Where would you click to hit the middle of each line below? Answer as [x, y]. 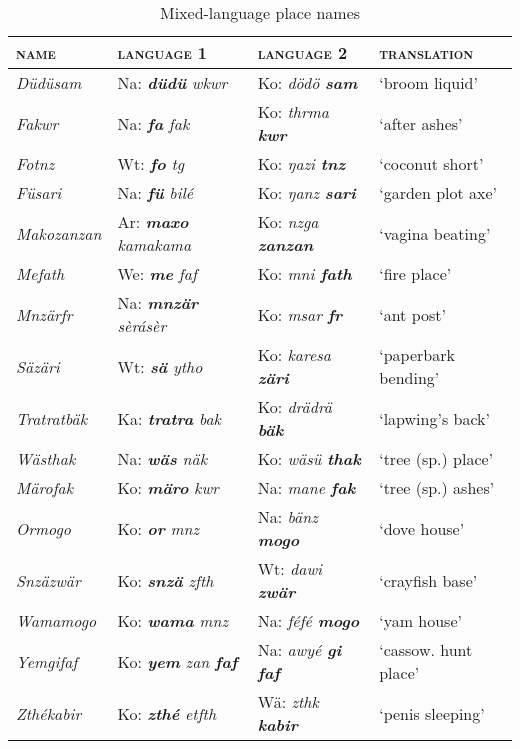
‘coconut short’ [431, 163]
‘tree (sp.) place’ [436, 458]
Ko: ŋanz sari [306, 192]
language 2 [302, 52]
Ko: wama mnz [172, 620]
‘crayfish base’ [428, 580]
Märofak [45, 487]
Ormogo [44, 528]
